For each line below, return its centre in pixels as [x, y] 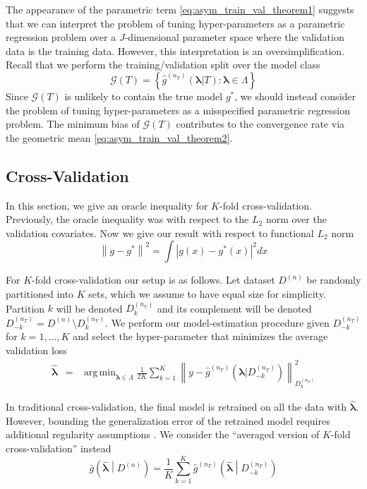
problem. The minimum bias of [73, 124]
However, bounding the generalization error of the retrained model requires [168, 420]
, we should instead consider [295, 96]
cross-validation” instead [59, 448]
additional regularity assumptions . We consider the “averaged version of [163, 434]
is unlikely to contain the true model [144, 96]
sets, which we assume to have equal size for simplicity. [207, 293]
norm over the [296, 219]
